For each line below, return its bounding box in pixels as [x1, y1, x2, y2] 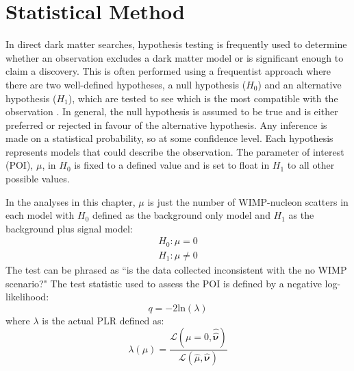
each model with [5, 208, 75, 222]
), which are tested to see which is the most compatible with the [68, 91, 338, 105]
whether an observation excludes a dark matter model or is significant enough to [5, 50, 344, 64]
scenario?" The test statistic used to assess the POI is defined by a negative [5, 276, 322, 290]
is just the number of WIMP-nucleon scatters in [147, 194, 349, 208]
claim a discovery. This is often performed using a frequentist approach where [5, 64, 331, 78]
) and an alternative [257, 77, 342, 91]
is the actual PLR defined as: [42, 313, 164, 327]
